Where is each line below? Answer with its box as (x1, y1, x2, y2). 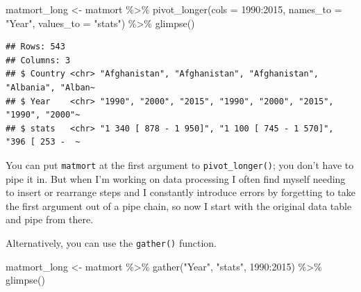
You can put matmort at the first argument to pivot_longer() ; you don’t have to (6, 157, 354, 172)
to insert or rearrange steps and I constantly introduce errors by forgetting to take (6, 185, 355, 200)
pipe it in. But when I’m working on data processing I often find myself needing (6, 171, 346, 186)
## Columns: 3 (6, 55, 71, 65)
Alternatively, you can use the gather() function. (6, 235, 217, 250)
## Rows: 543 (6, 42, 65, 52)
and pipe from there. (6, 212, 94, 227)
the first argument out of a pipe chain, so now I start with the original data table (6, 198, 352, 213)
